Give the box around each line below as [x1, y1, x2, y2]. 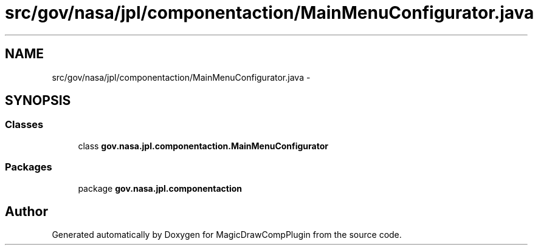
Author [5, 203, 48, 219]
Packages [5, 161, 52, 174]
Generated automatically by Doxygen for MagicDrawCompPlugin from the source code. [52, 229, 402, 240]
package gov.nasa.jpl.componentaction [78, 183, 243, 194]
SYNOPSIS [5, 93, 71, 109]
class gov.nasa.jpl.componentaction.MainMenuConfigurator [78, 140, 328, 151]
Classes [5, 118, 44, 131]
